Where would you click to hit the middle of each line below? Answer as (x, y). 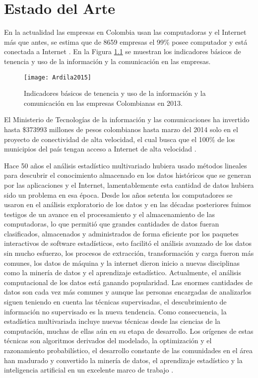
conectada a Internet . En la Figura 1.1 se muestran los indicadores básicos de (123, 51)
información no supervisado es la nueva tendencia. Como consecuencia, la (115, 311)
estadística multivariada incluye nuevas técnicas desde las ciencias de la (112, 321)
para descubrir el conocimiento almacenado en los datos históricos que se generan (128, 175)
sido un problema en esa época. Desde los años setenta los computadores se (118, 194)
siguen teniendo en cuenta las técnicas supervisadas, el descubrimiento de (115, 302)
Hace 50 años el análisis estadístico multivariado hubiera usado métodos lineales (126, 165)
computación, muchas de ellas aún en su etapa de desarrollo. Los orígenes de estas (129, 331)
